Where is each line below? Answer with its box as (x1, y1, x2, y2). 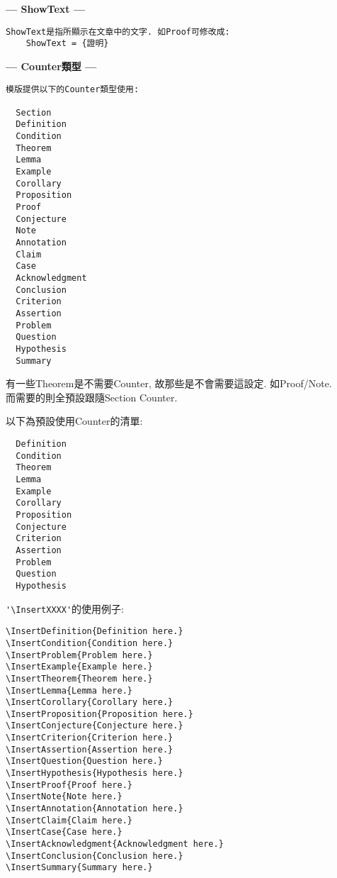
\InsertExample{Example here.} (6, 662, 153, 672)
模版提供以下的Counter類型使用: (6, 84, 139, 94)
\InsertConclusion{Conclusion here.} (6, 850, 183, 861)
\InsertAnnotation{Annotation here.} (6, 804, 183, 814)
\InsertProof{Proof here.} (6, 779, 132, 790)
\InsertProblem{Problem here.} (6, 650, 153, 660)
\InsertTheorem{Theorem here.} (6, 673, 153, 684)
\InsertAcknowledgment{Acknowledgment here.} (6, 839, 224, 850)
